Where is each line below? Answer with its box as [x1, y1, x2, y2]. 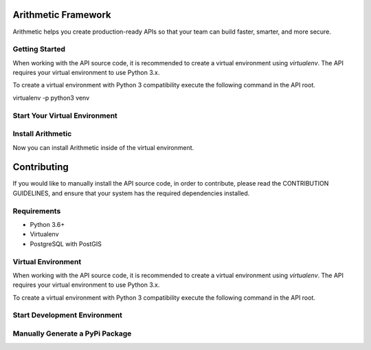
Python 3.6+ [30, 220, 65, 228]
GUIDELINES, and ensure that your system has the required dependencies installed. [12, 189, 250, 197]
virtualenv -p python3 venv [12, 94, 90, 102]
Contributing [12, 162, 69, 173]
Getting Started [12, 45, 65, 54]
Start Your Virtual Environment [12, 111, 118, 120]
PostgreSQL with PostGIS [30, 239, 102, 248]
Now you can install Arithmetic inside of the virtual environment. [12, 143, 194, 151]
